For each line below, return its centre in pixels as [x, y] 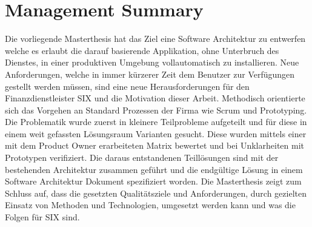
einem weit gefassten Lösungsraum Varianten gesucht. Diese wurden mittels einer [156, 133]
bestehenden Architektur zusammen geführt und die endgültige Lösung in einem [154, 169]
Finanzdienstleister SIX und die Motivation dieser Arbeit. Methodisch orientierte [155, 98]
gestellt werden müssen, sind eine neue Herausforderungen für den [127, 86]
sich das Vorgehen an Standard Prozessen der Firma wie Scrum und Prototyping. [156, 110]
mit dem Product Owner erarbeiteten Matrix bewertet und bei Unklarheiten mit [155, 145]
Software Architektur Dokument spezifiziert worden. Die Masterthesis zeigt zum [153, 181]
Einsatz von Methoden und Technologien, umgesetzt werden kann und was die [150, 205]
